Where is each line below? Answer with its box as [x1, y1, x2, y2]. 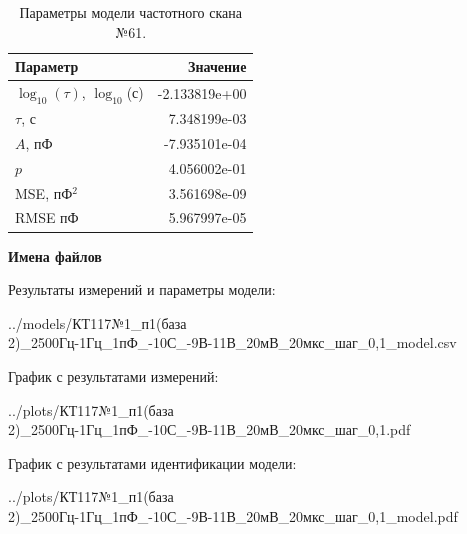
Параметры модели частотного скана [19, 2, 242, 22]
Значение [188, 56, 247, 77]
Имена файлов [8, 245, 102, 266]
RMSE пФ [15, 207, 79, 228]
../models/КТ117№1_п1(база [8, 312, 187, 333]
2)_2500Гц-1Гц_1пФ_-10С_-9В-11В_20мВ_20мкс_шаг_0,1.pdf [8, 419, 411, 440]
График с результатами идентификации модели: [8, 452, 297, 473]
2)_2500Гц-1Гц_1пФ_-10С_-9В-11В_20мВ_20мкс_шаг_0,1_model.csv [8, 332, 457, 353]
